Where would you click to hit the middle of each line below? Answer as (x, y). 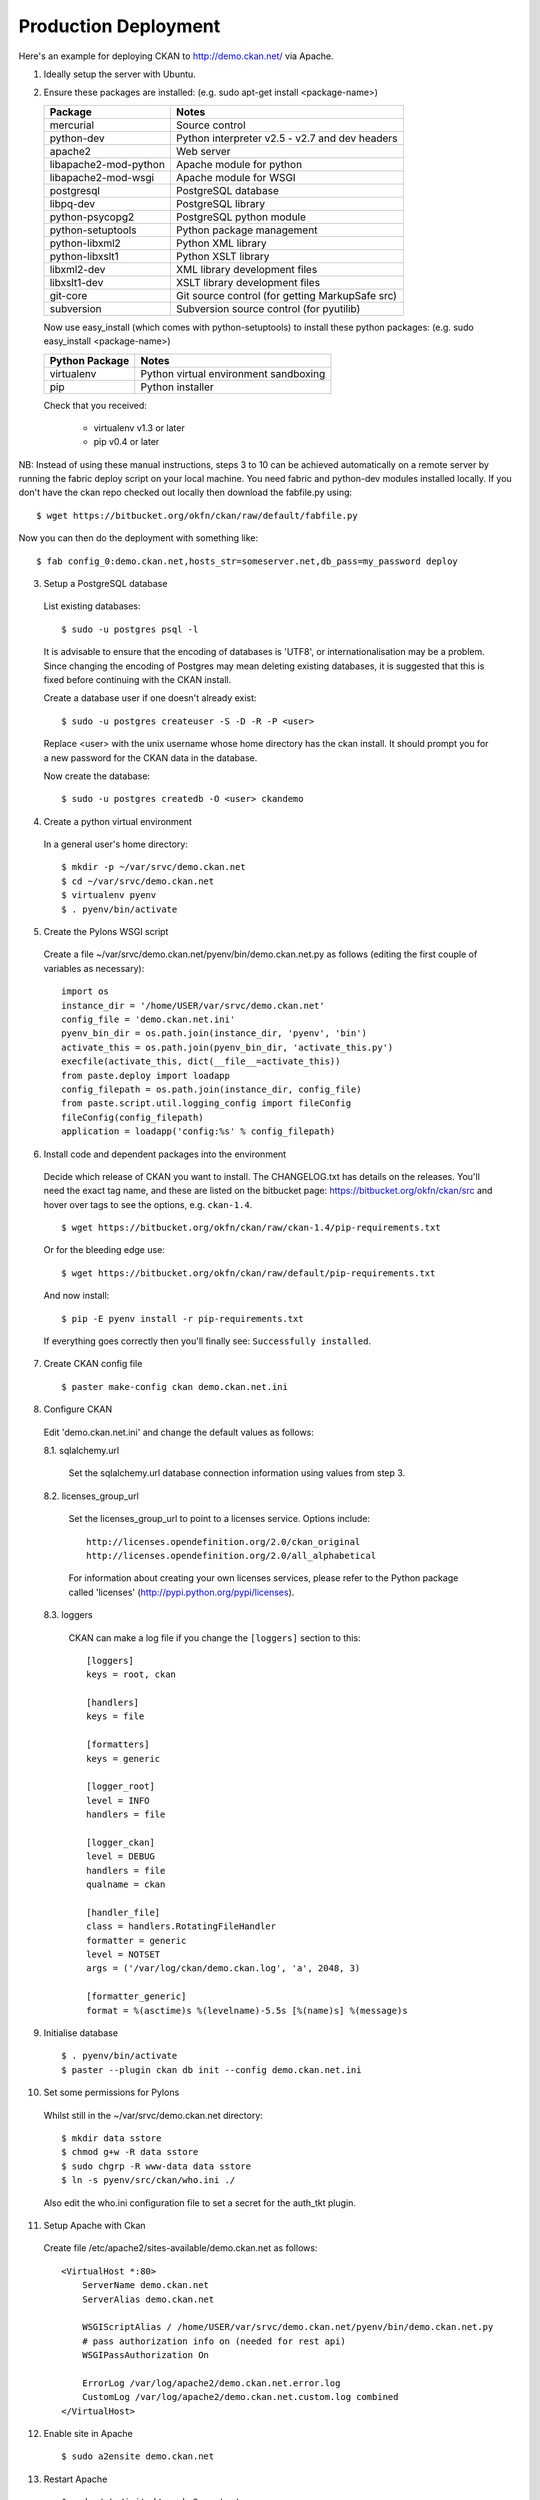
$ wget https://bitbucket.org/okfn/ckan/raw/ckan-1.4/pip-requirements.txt (251, 1228)
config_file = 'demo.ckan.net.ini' (148, 1019)
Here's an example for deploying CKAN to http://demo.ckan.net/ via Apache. (176, 56)
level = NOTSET (123, 1954)
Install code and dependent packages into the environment (165, 1154)
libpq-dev (72, 203)
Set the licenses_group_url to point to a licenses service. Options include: (219, 1519)
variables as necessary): (94, 968)
